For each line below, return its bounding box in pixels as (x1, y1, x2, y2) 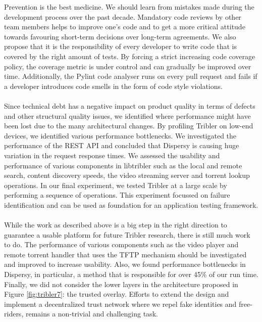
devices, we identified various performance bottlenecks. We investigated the (4, 130, 237, 141)
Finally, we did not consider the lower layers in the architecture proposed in (4, 279, 238, 289)
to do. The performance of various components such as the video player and (4, 239, 239, 250)
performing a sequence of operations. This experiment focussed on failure (4, 190, 230, 200)
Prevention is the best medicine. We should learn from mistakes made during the (4, 2, 254, 12)
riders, (4, 308, 24, 319)
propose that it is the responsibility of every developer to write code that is (4, 41, 237, 52)
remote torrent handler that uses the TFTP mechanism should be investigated (4, 249, 247, 259)
